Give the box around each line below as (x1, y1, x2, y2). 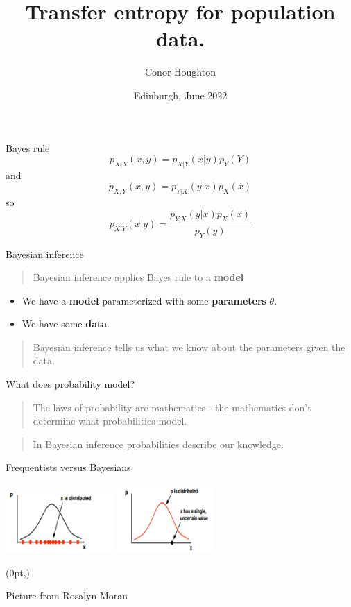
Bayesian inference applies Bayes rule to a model (33, 270, 244, 284)
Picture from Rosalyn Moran (6, 588, 128, 603)
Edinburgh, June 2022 (133, 87, 228, 102)
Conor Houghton (145, 65, 216, 79)
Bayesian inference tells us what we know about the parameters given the (33, 339, 345, 354)
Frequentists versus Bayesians (6, 460, 131, 475)
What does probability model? (6, 377, 135, 391)
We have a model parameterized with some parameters (22, 293, 266, 307)
